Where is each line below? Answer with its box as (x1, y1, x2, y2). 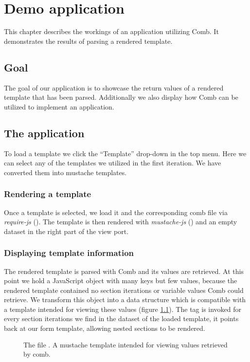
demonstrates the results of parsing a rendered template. (4, 36, 173, 46)
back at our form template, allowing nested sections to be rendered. (4, 323, 205, 333)
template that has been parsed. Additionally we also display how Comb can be (4, 92, 238, 102)
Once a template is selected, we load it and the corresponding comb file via (4, 207, 228, 217)
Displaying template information (4, 247, 134, 259)
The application (4, 125, 85, 140)
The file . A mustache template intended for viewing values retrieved (23, 339, 228, 349)
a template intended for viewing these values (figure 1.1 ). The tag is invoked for (4, 304, 242, 314)
